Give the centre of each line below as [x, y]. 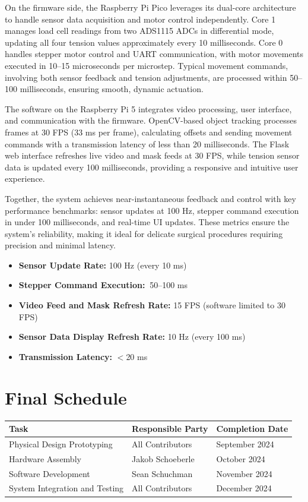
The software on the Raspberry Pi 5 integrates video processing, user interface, [148, 108]
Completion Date [252, 429]
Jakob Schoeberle [163, 458]
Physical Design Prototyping [61, 443]
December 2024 [244, 488]
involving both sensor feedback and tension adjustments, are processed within [146, 77]
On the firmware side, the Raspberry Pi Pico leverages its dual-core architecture [150, 7]
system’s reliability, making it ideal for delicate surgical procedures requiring [144, 233]
